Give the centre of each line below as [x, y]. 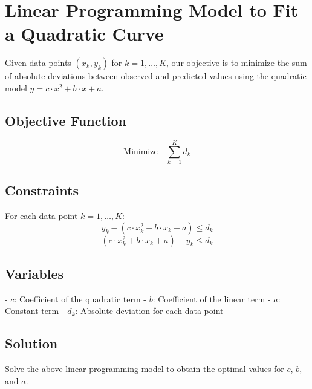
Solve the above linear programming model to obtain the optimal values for [145, 369]
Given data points [38, 63]
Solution [31, 343]
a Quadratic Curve [84, 34]
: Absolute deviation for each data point [149, 311]
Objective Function [66, 120]
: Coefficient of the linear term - [212, 299]
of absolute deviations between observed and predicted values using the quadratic [156, 76]
